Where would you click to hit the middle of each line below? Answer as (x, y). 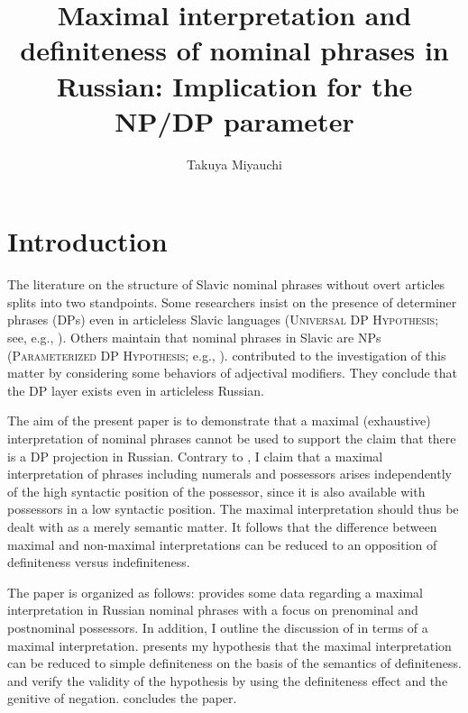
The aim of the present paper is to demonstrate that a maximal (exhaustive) (219, 420)
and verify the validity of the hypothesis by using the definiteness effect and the (228, 680)
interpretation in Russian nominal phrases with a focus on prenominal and (213, 610)
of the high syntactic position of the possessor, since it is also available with (216, 491)
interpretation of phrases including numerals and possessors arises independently (229, 474)
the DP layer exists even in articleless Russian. (136, 390)
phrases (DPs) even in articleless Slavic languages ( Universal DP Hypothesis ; (223, 320)
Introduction (87, 241)
